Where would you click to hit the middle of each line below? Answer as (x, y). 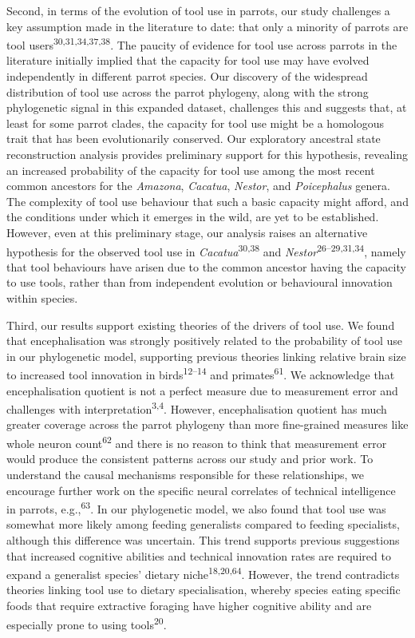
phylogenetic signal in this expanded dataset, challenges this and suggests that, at (207, 107)
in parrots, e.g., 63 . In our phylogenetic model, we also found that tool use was (196, 507)
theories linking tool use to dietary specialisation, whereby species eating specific (204, 590)
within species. (42, 298)
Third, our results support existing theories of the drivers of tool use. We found (201, 325)
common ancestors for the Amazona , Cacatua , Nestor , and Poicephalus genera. (198, 186)
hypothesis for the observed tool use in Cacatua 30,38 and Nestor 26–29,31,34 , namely (206, 250)
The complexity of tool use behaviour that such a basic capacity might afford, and (207, 201)
